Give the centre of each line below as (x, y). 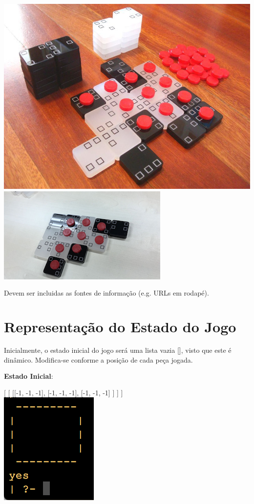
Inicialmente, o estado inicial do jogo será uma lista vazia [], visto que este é (118, 350)
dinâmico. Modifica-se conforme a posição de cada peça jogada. (98, 359)
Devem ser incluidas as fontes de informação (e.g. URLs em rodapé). (106, 293)
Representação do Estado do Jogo (120, 326)
